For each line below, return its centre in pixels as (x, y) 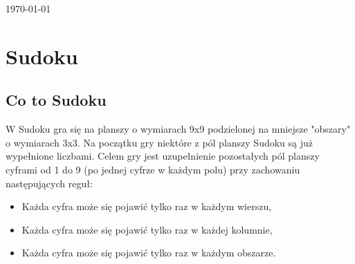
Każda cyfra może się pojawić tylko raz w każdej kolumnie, (147, 229)
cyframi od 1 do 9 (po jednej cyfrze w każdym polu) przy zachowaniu (153, 169)
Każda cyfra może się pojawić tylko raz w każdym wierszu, (147, 206)
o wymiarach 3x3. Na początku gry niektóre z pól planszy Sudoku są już (160, 142)
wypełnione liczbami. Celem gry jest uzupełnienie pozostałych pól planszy (163, 156)
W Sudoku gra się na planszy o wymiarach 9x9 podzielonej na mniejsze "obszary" (178, 129)
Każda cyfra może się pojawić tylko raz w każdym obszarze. (149, 253)
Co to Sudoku (56, 100)
